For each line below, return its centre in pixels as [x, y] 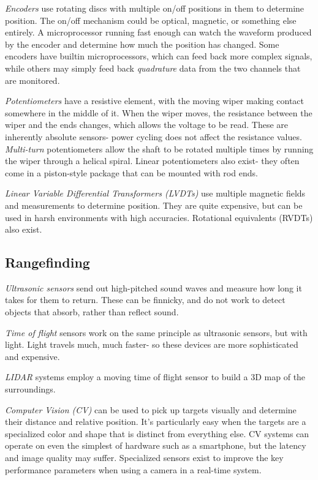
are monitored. [32, 80]
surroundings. [30, 389]
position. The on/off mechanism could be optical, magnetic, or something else [151, 20]
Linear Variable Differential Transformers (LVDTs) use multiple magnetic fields [155, 193]
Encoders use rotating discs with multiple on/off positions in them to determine [155, 8]
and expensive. [32, 356]
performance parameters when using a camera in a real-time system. [133, 469]
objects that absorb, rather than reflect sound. [92, 312]
